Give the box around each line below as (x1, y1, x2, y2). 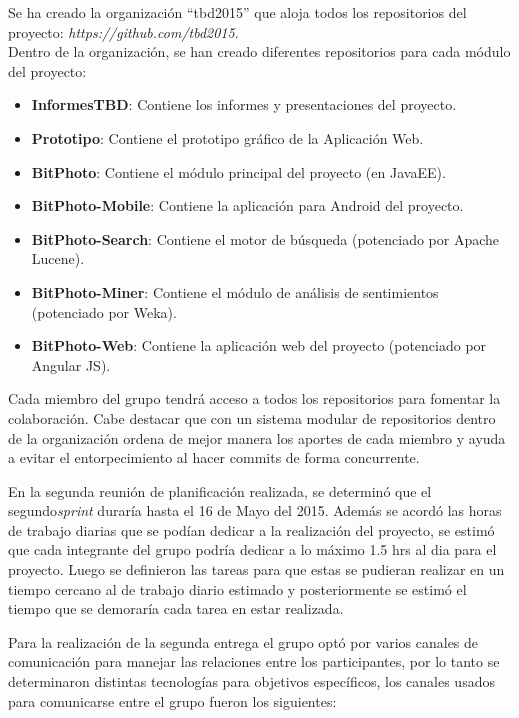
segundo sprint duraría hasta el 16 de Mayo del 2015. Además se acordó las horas (8, 500, 502, 521)
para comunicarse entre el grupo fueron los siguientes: (8, 690, 337, 711)
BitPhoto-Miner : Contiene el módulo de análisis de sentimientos (31, 281, 439, 302)
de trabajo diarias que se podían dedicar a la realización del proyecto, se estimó (8, 519, 495, 540)
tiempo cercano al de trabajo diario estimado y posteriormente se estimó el (8, 578, 467, 599)
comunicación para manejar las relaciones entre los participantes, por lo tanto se (8, 651, 500, 672)
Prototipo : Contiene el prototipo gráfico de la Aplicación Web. (31, 127, 424, 148)
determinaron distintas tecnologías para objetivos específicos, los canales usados (8, 671, 495, 692)
